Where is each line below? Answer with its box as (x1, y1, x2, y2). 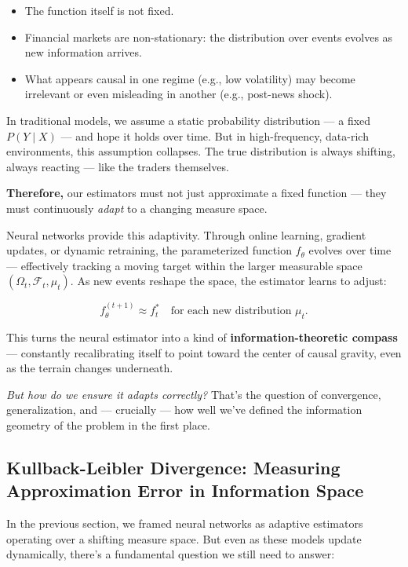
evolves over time (308, 242, 392, 258)
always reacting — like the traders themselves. (6, 158, 229, 174)
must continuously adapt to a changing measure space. (6, 199, 268, 216)
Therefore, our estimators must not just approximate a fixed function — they (6, 185, 387, 201)
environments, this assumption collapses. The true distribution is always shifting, (6, 143, 395, 159)
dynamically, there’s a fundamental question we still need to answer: (6, 546, 335, 562)
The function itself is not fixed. (24, 2, 174, 18)
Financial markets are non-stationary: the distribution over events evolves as (24, 28, 393, 45)
